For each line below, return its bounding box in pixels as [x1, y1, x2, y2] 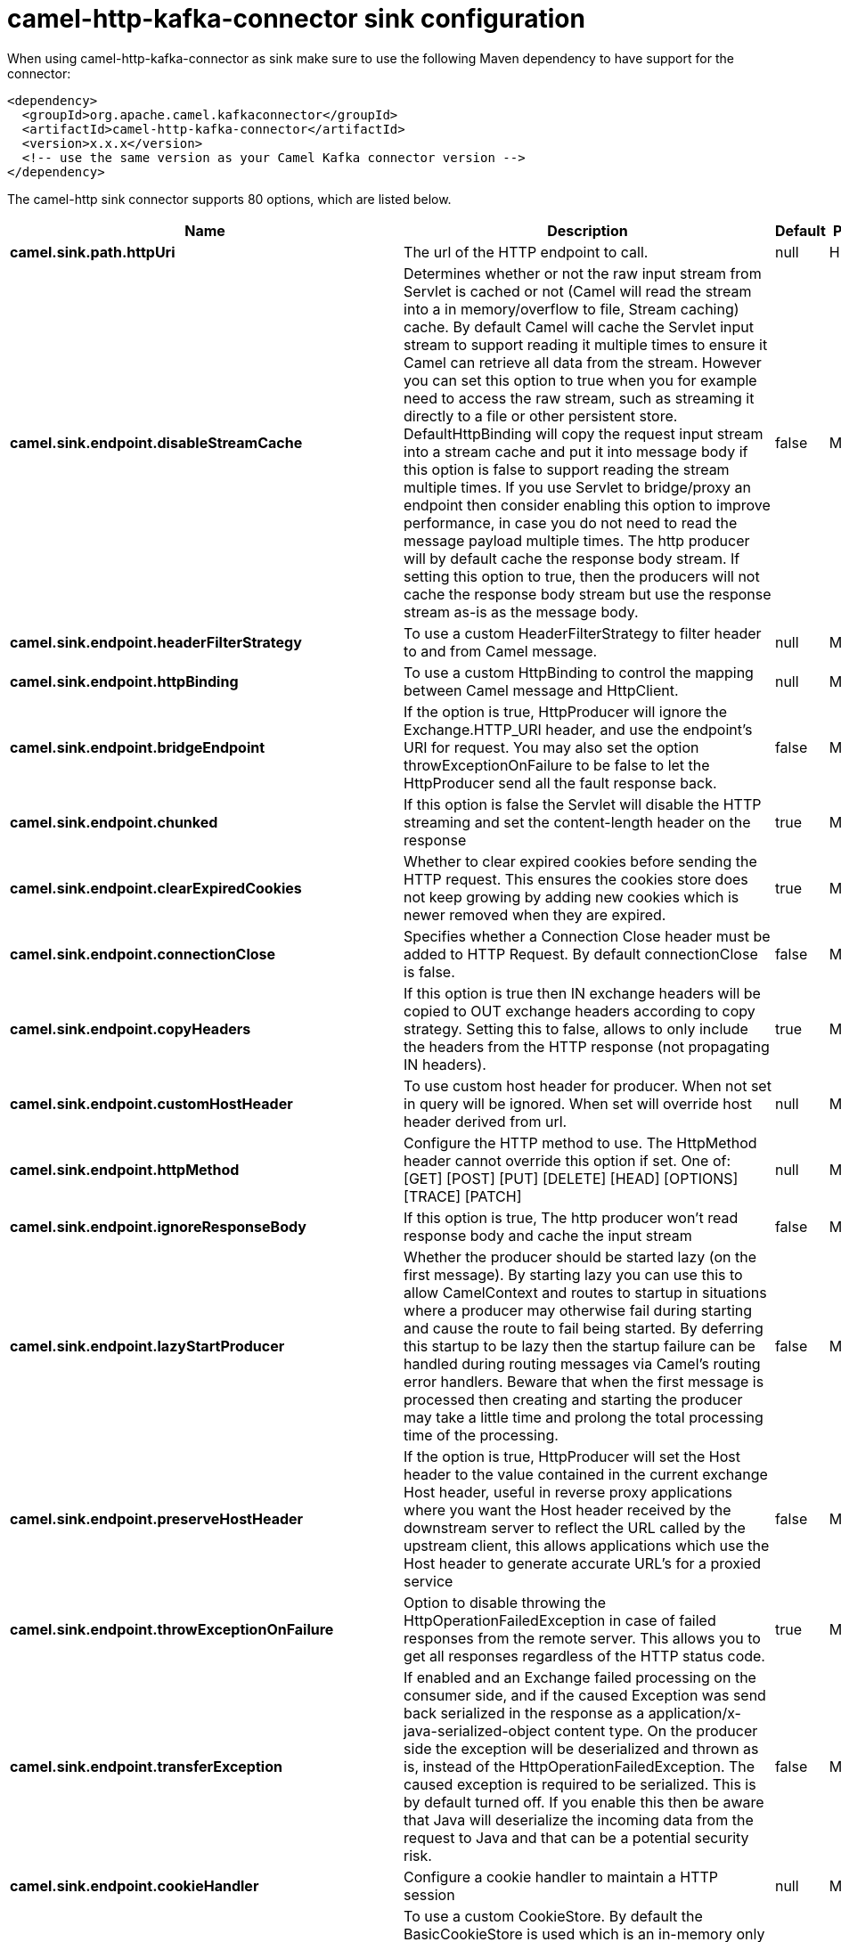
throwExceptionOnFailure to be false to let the [404, 755, 710, 774]
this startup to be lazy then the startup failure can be [404, 1336, 755, 1355]
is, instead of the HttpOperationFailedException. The [404, 1757, 755, 1775]
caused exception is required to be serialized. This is [404, 1775, 756, 1793]
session [404, 1885, 455, 1904]
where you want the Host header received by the [404, 1500, 731, 1519]
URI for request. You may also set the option [404, 738, 699, 756]
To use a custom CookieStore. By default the [404, 1906, 703, 1925]
